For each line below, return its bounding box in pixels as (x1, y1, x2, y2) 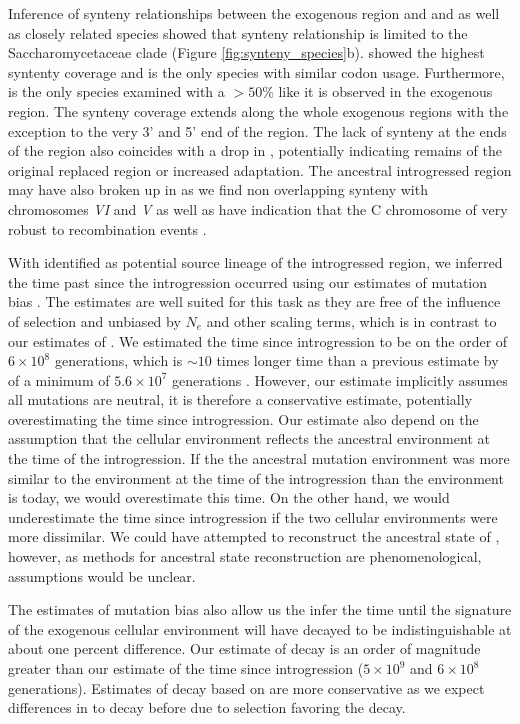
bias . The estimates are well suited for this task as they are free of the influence (8, 291, 501, 312)
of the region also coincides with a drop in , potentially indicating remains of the (8, 140, 502, 161)
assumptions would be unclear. (8, 565, 196, 586)
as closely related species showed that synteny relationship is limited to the (8, 22, 468, 43)
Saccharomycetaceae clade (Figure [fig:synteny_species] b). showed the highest (8, 42, 485, 63)
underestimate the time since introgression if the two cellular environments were (8, 506, 498, 527)
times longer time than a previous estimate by (216, 350, 499, 371)
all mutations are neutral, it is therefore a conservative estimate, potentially (8, 389, 473, 410)
